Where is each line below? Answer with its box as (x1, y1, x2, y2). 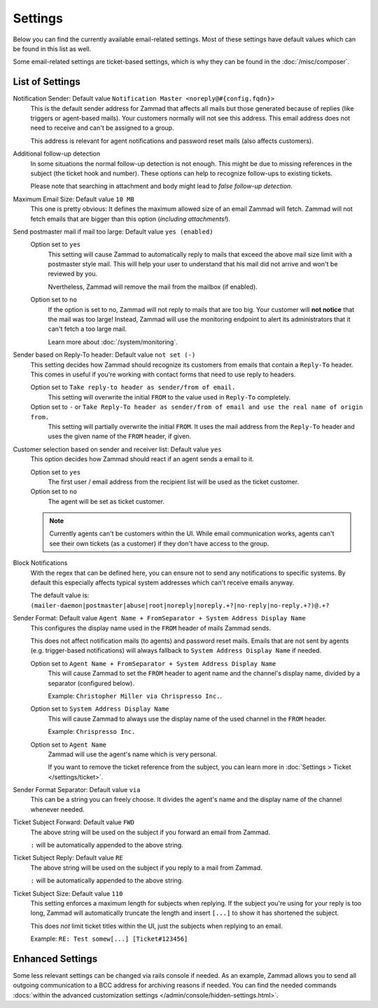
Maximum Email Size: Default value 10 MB (13, 195, 134, 203)
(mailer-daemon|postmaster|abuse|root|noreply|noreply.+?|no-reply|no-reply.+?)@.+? (30, 601, 330, 609)
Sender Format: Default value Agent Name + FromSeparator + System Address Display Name (13, 614, 306, 622)
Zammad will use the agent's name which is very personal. (48, 750, 217, 758)
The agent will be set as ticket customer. (48, 497, 164, 505)
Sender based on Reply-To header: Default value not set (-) (13, 350, 196, 359)
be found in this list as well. (13, 44, 92, 53)
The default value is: (30, 591, 90, 599)
